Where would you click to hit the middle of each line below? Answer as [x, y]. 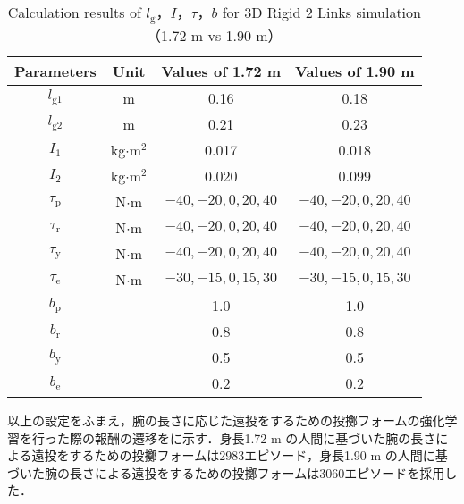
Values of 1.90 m [355, 71]
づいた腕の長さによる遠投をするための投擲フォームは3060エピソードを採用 [226, 472]
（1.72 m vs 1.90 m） [215, 35]
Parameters [55, 71]
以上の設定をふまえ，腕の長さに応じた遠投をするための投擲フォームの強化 [226, 420]
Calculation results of [74, 12]
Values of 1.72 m [221, 71]
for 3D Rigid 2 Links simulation [321, 12]
